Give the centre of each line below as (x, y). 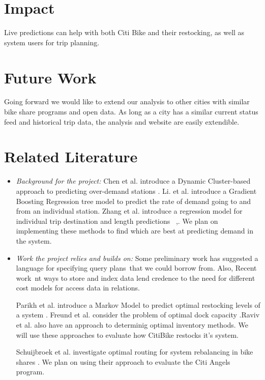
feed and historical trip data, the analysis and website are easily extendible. (122, 121)
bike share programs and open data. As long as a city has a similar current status (131, 112)
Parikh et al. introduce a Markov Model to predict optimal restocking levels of (138, 304)
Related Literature (71, 156)
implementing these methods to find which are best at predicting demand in (135, 231)
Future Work (50, 77)
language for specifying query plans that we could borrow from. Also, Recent (136, 268)
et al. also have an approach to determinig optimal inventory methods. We (132, 325)
